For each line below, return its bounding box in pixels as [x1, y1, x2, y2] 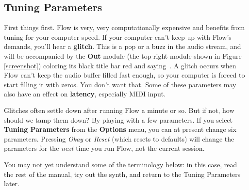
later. [4, 178, 19, 189]
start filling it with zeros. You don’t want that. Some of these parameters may [4, 79, 236, 89]
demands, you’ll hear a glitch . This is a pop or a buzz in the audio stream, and [4, 41, 241, 51]
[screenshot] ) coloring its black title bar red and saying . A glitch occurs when [4, 60, 236, 70]
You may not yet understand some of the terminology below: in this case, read [4, 159, 237, 169]
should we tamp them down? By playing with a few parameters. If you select [4, 114, 233, 125]
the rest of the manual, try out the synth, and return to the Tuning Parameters [4, 169, 241, 179]
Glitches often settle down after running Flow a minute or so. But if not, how [4, 105, 234, 115]
